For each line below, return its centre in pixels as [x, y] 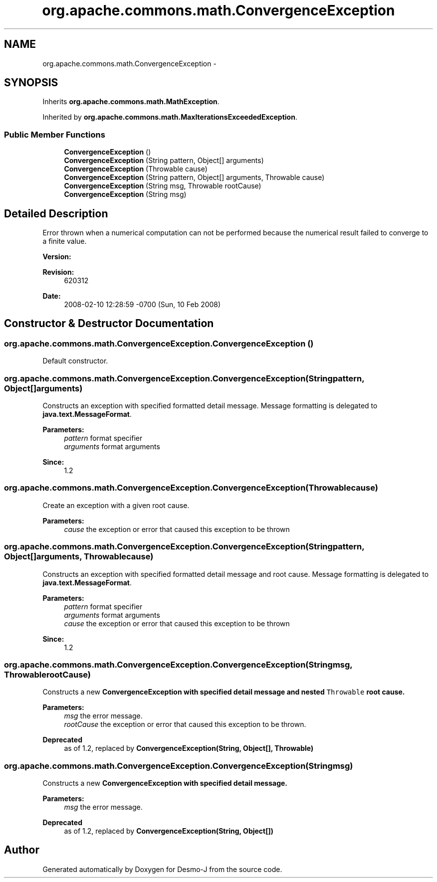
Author [22, 850]
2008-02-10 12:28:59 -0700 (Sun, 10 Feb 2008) [142, 305]
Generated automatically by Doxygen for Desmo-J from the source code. [162, 869]
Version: [57, 257]
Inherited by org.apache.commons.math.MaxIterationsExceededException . [170, 117]
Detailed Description [56, 213]
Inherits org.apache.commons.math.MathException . [131, 102]
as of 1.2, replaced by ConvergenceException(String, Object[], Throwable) [189, 748]
